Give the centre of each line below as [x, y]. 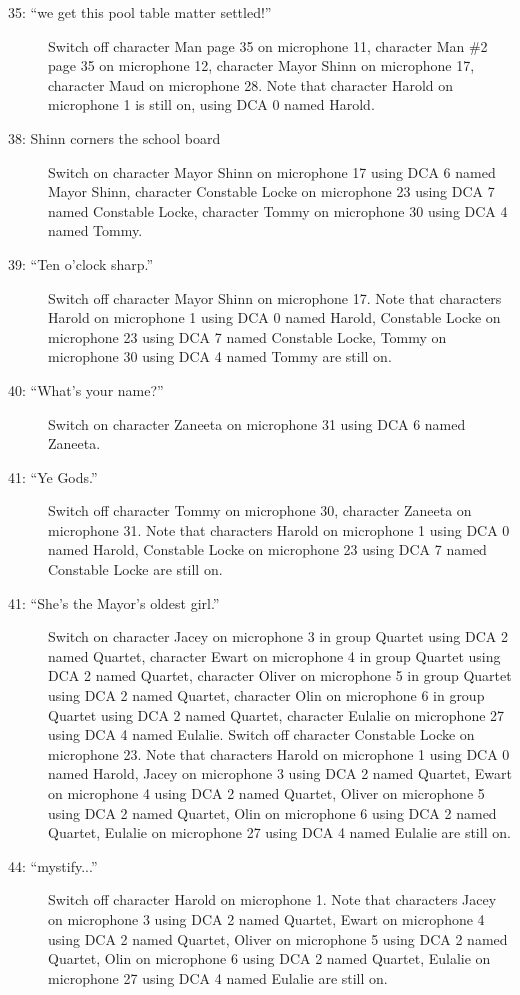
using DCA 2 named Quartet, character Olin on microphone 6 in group [266, 695]
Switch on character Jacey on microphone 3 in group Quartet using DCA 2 [278, 636]
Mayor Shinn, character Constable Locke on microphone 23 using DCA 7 [271, 191]
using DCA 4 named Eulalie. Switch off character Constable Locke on [261, 734]
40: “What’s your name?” [86, 389]
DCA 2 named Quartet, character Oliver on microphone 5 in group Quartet [280, 675]
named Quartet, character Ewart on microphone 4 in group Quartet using [274, 655]
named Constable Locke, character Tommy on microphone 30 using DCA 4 [278, 210]
